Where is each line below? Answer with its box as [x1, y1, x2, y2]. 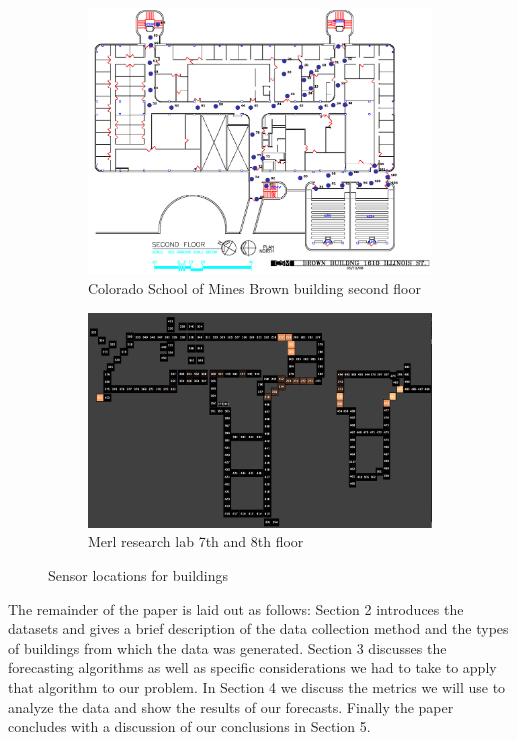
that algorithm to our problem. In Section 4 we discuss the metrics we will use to [8, 676, 506, 697]
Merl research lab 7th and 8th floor [88, 531, 304, 552]
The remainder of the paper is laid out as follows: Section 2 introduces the [8, 598, 464, 619]
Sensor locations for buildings [48, 564, 229, 585]
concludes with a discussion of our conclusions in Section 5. [8, 716, 371, 737]
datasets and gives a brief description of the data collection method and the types [8, 618, 509, 639]
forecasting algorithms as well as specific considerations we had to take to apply [8, 657, 497, 678]
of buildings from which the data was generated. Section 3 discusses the [8, 637, 447, 658]
